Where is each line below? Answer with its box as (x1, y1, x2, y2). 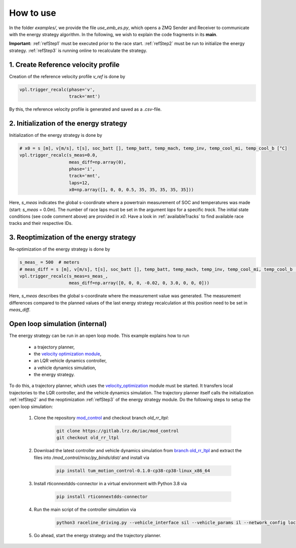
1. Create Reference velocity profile (9, 60, 120, 69)
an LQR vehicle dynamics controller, (34, 358, 107, 364)
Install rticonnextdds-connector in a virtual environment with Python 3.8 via (34, 480, 187, 486)
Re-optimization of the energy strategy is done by (9, 246, 111, 252)
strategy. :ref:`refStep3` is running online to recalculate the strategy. (9, 47, 148, 53)
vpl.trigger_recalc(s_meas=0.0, (19, 152, 98, 158)
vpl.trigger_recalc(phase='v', (19, 86, 96, 92)
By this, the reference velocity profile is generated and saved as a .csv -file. (9, 106, 162, 112)
